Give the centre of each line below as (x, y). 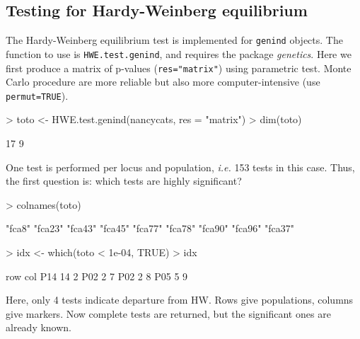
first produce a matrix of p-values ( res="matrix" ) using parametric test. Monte (179, 68)
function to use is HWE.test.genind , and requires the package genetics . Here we (179, 53)
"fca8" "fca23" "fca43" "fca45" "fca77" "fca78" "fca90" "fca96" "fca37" (150, 228)
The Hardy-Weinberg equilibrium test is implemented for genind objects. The (174, 40)
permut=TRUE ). (37, 95)
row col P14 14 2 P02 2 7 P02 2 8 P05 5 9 (97, 276)
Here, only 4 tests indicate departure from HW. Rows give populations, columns (180, 300)
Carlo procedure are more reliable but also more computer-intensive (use (163, 82)
